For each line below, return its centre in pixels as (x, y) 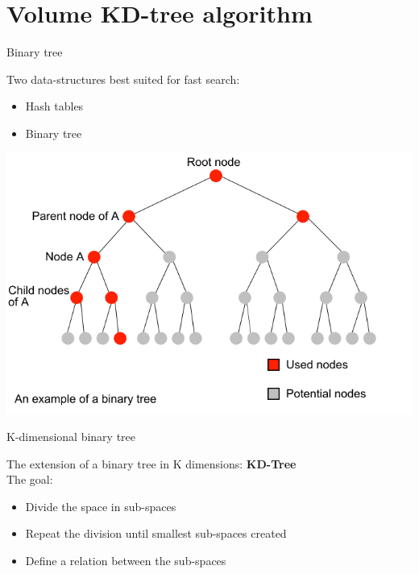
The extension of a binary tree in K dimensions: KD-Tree (151, 463)
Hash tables (54, 106)
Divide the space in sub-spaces (101, 506)
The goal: (30, 479)
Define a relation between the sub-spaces (126, 561)
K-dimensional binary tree (71, 437)
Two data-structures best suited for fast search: (123, 79)
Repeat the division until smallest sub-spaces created (156, 533)
